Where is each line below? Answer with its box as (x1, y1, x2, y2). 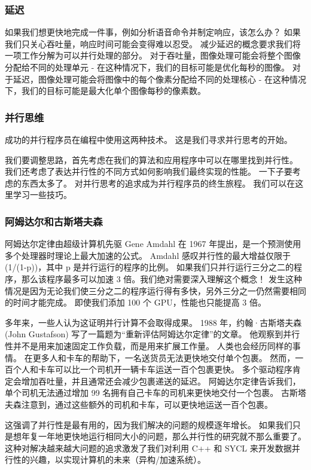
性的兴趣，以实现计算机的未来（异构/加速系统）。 (13, 453, 206, 466)
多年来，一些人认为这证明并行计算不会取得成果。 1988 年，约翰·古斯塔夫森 (5, 316, 302, 328)
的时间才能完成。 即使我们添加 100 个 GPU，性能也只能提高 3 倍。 (5, 296, 266, 309)
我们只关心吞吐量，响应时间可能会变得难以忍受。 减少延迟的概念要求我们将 (5, 37, 301, 50)
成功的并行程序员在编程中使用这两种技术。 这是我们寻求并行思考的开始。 (5, 133, 292, 145)
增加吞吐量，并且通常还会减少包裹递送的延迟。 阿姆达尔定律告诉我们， (21, 374, 301, 387)
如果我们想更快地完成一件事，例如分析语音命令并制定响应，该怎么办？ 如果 (5, 26, 301, 38)
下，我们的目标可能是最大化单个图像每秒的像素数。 (5, 84, 206, 97)
